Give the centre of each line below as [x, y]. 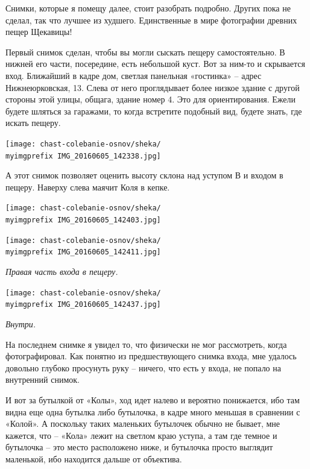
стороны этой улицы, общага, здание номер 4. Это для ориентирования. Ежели [150, 99]
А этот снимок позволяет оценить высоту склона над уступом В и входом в [144, 175]
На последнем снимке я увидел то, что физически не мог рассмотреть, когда [146, 344]
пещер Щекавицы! [39, 32]
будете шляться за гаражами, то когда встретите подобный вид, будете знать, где [154, 111]
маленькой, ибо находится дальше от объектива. [94, 458]
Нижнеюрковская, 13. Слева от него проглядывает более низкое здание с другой [153, 87]
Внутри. [21, 323]
